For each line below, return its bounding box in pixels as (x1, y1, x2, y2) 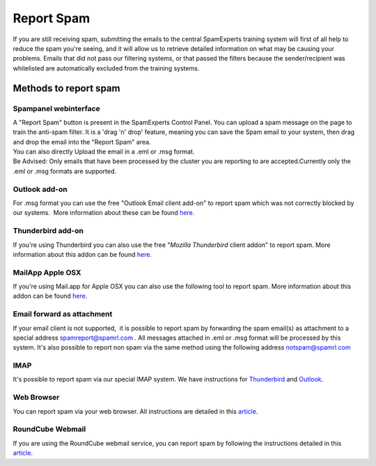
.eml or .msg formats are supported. (13, 167, 117, 175)
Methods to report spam (13, 82, 120, 94)
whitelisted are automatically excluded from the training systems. (13, 63, 200, 73)
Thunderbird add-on (13, 226, 84, 236)
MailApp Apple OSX (13, 267, 81, 277)
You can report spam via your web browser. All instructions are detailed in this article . (13, 407, 258, 415)
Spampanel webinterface (13, 103, 100, 113)
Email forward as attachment (13, 309, 113, 319)
